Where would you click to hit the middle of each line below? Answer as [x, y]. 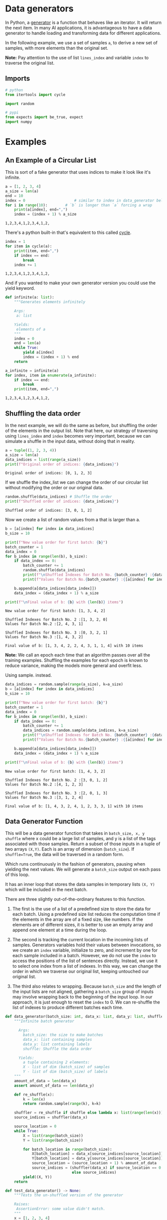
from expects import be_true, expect [44, 117]
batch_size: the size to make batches [63, 1035]
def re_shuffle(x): [34, 1095]
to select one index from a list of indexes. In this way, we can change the [87, 966]
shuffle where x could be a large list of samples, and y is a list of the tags [81, 839]
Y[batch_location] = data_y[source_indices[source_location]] [97, 1159]
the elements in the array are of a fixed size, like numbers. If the [78, 919]
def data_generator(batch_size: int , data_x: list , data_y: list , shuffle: [85, 1017]
